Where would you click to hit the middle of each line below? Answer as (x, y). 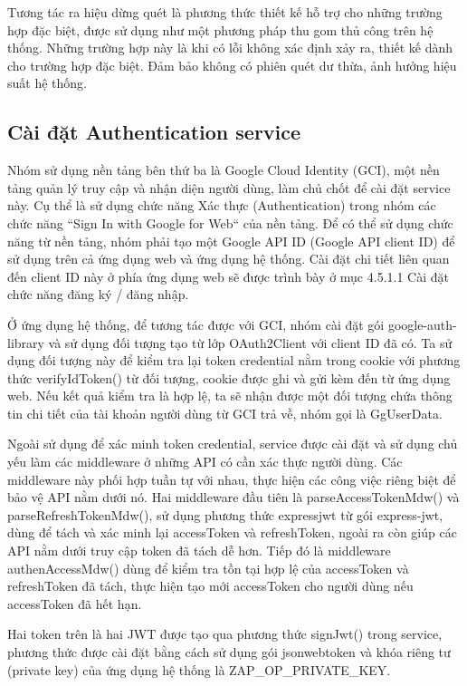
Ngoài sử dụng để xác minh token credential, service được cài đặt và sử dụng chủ (233, 444)
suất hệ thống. (47, 83)
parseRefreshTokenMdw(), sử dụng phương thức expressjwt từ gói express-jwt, (225, 514)
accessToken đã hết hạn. (75, 603)
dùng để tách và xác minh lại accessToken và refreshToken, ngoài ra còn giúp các (232, 532)
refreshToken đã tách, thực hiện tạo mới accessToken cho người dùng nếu (210, 586)
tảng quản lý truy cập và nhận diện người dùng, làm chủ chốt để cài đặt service (229, 187)
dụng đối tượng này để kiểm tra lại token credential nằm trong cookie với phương (234, 360)
